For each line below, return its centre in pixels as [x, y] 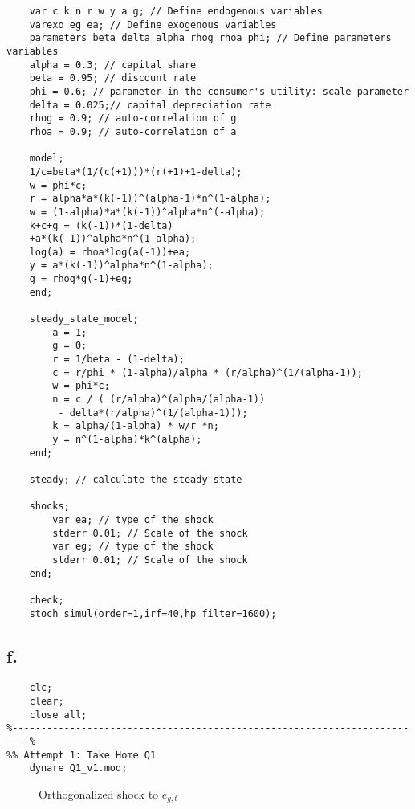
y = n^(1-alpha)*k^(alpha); [127, 439]
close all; [58, 715]
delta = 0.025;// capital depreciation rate [150, 105]
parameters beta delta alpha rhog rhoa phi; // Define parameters [210, 38]
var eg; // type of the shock [133, 547]
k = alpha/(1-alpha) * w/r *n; [136, 426]
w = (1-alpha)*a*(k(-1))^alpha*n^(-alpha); [147, 212]
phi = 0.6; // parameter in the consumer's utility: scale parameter [219, 91]
